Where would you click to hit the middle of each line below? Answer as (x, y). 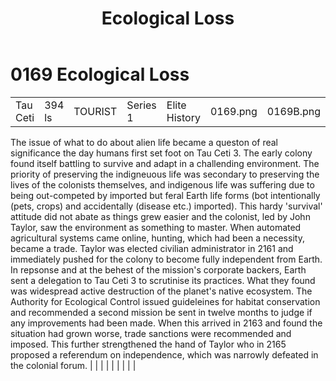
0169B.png (294, 111)
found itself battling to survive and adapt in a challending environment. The (165, 163)
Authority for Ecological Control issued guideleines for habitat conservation (165, 301)
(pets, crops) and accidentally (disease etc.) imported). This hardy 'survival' (166, 206)
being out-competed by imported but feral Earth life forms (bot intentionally (165, 195)
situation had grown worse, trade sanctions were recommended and (151, 333)
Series (141, 105)
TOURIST (95, 111)
